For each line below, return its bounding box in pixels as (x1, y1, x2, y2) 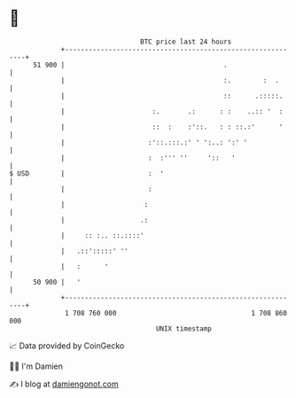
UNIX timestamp (155, 324, 213, 333)
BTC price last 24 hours (140, 37, 232, 46)
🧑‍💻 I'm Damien (9, 361, 64, 371)
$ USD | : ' (9, 168, 165, 178)
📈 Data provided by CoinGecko (9, 340, 125, 351)
